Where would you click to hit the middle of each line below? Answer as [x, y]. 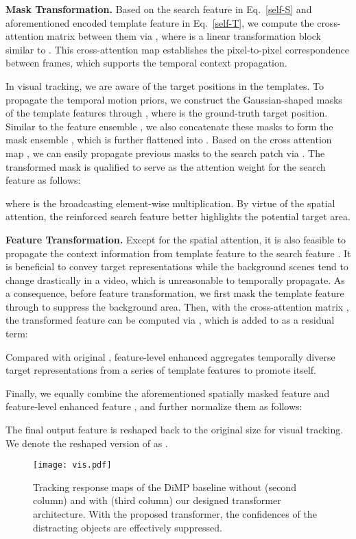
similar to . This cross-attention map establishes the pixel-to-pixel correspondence [177, 49]
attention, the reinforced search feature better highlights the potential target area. [178, 216]
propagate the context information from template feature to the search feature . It [178, 253]
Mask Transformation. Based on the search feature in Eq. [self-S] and [159, 9]
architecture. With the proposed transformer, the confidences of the [175, 514]
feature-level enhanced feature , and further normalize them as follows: [154, 406]
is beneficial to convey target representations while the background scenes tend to [177, 266]
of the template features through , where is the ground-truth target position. [167, 113]
